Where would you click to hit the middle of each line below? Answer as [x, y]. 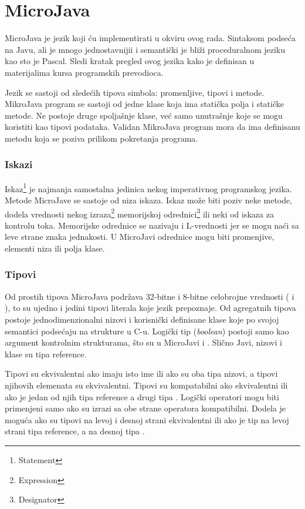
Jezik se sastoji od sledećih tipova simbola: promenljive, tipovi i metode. [135, 92]
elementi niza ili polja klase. [55, 248]
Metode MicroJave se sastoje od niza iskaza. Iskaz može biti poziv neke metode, [149, 200]
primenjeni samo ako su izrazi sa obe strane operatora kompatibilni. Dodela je [145, 408]
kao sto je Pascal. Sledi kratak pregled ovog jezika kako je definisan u [130, 61]
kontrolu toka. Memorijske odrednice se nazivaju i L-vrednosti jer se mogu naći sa [152, 225]
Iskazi [19, 164]
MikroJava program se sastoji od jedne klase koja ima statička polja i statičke [144, 104]
